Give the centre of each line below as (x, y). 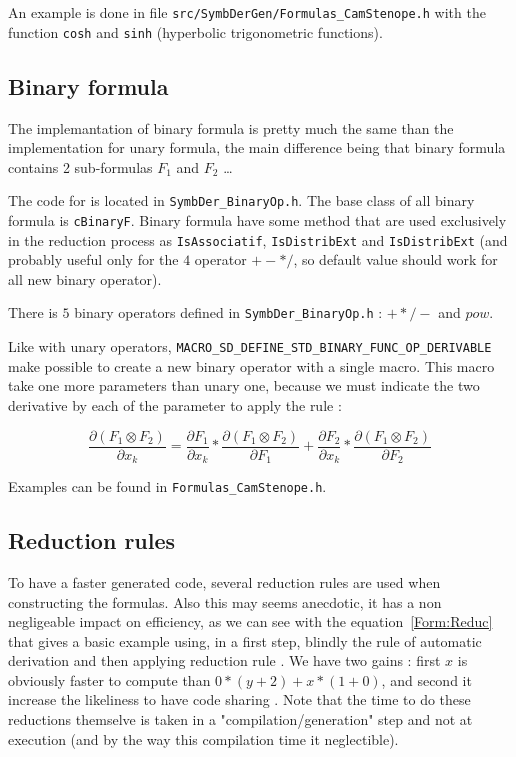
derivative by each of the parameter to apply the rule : (175, 404)
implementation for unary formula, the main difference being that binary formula (257, 147)
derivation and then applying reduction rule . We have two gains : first (224, 660)
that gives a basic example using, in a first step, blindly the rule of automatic (245, 640)
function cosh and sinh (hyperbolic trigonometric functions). (195, 31)
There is (33, 312)
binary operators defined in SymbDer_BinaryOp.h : (228, 312)
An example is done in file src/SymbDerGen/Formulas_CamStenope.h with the (247, 12)
